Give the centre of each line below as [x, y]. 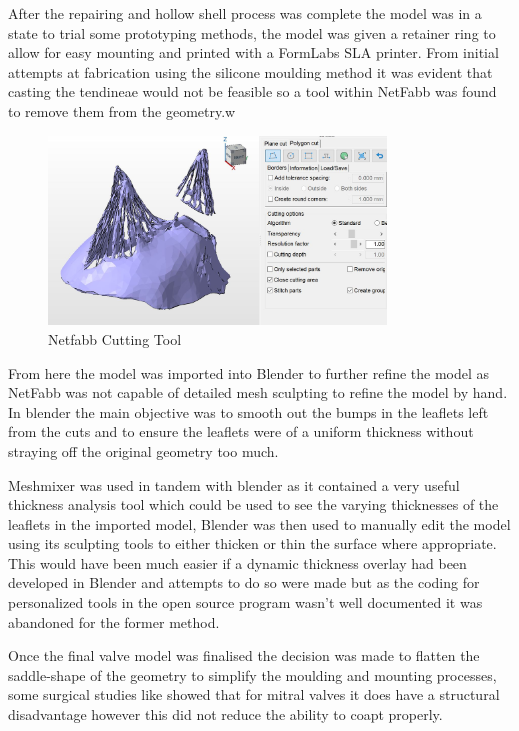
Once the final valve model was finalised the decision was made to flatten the [244, 655]
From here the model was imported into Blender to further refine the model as [249, 372]
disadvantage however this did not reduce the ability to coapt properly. [225, 714]
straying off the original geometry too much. [143, 450]
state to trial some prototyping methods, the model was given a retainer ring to [252, 32]
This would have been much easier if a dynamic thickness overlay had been [237, 562]
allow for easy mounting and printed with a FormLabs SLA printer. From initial [253, 52]
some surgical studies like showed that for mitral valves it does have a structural [254, 694]
